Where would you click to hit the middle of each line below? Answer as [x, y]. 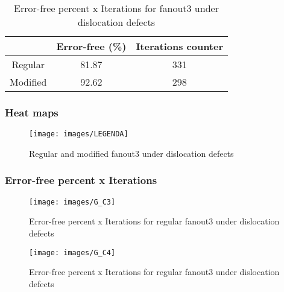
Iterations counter [180, 46]
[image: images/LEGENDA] [79, 134]
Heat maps [32, 112]
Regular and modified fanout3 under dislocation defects [131, 153]
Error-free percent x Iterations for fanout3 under [116, 8]
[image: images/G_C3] [72, 202]
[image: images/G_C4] [72, 252]
